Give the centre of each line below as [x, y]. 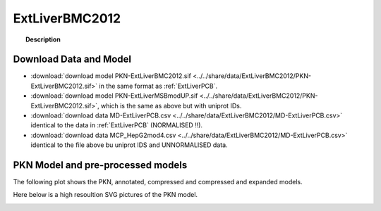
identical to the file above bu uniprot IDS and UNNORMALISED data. [129, 145]
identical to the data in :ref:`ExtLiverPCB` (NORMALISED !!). [117, 125]
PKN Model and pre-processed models [100, 165]
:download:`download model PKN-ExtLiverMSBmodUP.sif [114, 96]
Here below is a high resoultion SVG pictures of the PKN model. [105, 195]
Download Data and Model [72, 59]
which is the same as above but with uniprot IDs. [171, 105]
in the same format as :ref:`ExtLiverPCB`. [158, 86]
